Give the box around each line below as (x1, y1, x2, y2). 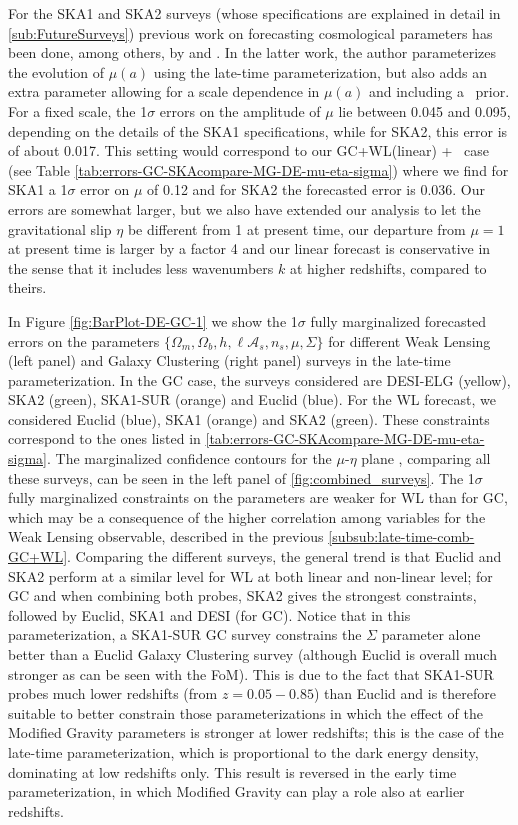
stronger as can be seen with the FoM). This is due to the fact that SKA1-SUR (8, 663, 494, 684)
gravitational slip (8, 218, 112, 239)
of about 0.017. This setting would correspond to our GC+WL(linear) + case (8, 140, 490, 161)
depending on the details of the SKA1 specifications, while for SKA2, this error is (8, 120, 508, 141)
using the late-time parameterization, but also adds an (153, 61, 487, 82)
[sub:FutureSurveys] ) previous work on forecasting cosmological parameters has (8, 22, 493, 43)
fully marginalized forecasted (310, 310, 487, 331)
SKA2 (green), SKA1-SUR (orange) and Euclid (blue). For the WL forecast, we (8, 389, 496, 410)
